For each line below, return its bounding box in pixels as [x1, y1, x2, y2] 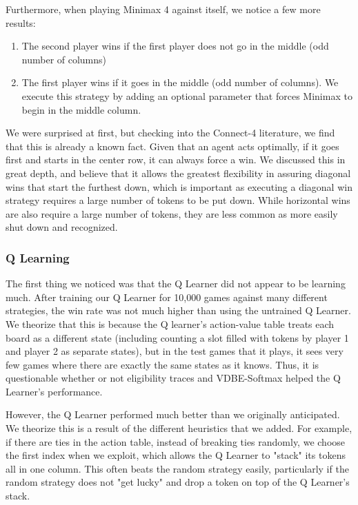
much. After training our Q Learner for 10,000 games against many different [6, 289, 328, 304]
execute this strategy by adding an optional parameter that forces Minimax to [21, 88, 352, 103]
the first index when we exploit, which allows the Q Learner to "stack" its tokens [6, 448, 346, 462]
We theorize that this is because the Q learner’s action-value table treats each [6, 316, 335, 331]
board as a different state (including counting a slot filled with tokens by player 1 [6, 330, 349, 344]
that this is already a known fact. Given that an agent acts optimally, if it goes [6, 138, 339, 153]
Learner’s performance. [6, 384, 103, 398]
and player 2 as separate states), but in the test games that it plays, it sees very [6, 344, 344, 358]
